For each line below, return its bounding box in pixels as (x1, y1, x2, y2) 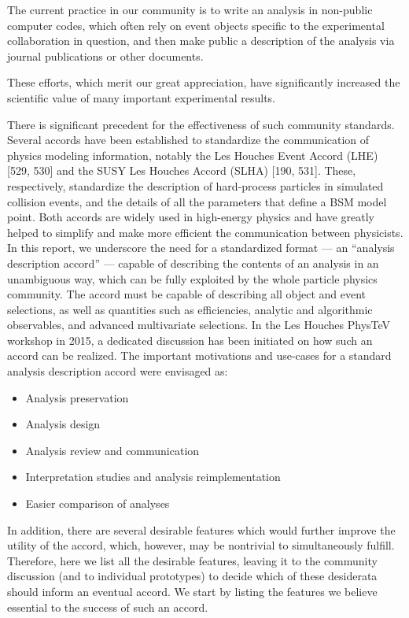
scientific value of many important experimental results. (7, 89, 276, 105)
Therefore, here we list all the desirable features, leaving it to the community (7, 552, 378, 568)
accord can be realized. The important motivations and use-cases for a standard (7, 347, 392, 364)
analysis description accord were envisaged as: (7, 363, 228, 379)
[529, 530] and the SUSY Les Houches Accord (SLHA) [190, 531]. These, (7, 162, 356, 179)
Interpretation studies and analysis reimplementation (25, 468, 281, 485)
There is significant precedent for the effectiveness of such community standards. (7, 116, 395, 132)
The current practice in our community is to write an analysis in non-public (7, 2, 373, 17)
